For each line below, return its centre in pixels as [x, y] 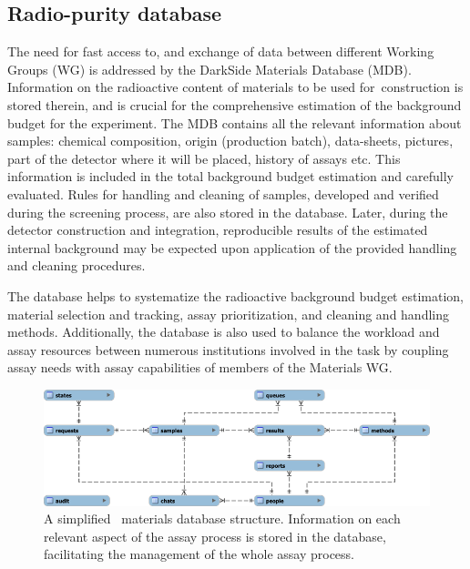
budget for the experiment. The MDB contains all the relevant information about [235, 122]
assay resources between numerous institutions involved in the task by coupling [228, 349]
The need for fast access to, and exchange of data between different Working [221, 51]
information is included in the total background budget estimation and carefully [230, 176]
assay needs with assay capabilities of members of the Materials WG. [200, 367]
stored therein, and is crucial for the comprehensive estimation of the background [235, 104]
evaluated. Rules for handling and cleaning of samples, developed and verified [223, 193]
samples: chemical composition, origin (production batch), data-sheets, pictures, [230, 141]
